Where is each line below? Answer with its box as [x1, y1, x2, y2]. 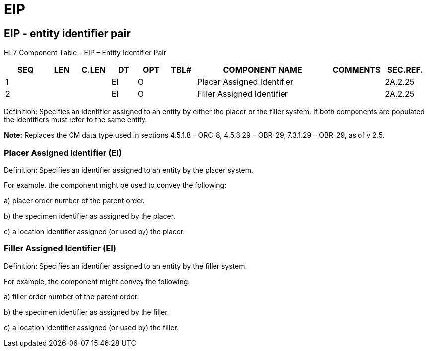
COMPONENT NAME [223, 65, 302, 75]
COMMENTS [332, 65, 381, 75]
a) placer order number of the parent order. [4, 196, 145, 205]
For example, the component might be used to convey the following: [4, 180, 227, 189]
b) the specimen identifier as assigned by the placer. [4, 211, 176, 220]
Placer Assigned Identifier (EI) [4, 147, 122, 158]
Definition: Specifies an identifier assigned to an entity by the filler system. [4, 261, 247, 270]
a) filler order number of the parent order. [4, 292, 139, 301]
